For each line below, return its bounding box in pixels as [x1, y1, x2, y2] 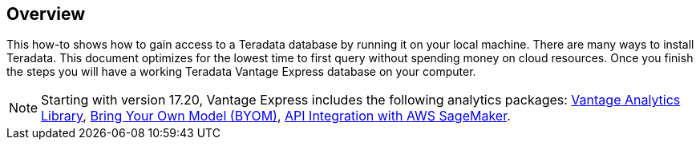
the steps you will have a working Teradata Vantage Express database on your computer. [6, 65, 476, 79]
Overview [6, 4, 86, 24]
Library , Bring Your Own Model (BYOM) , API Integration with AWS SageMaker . [41, 108, 511, 124]
